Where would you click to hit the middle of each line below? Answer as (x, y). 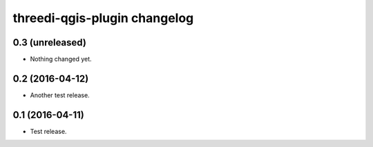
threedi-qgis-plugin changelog (103, 18)
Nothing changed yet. (61, 59)
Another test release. (60, 95)
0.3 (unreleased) (49, 42)
